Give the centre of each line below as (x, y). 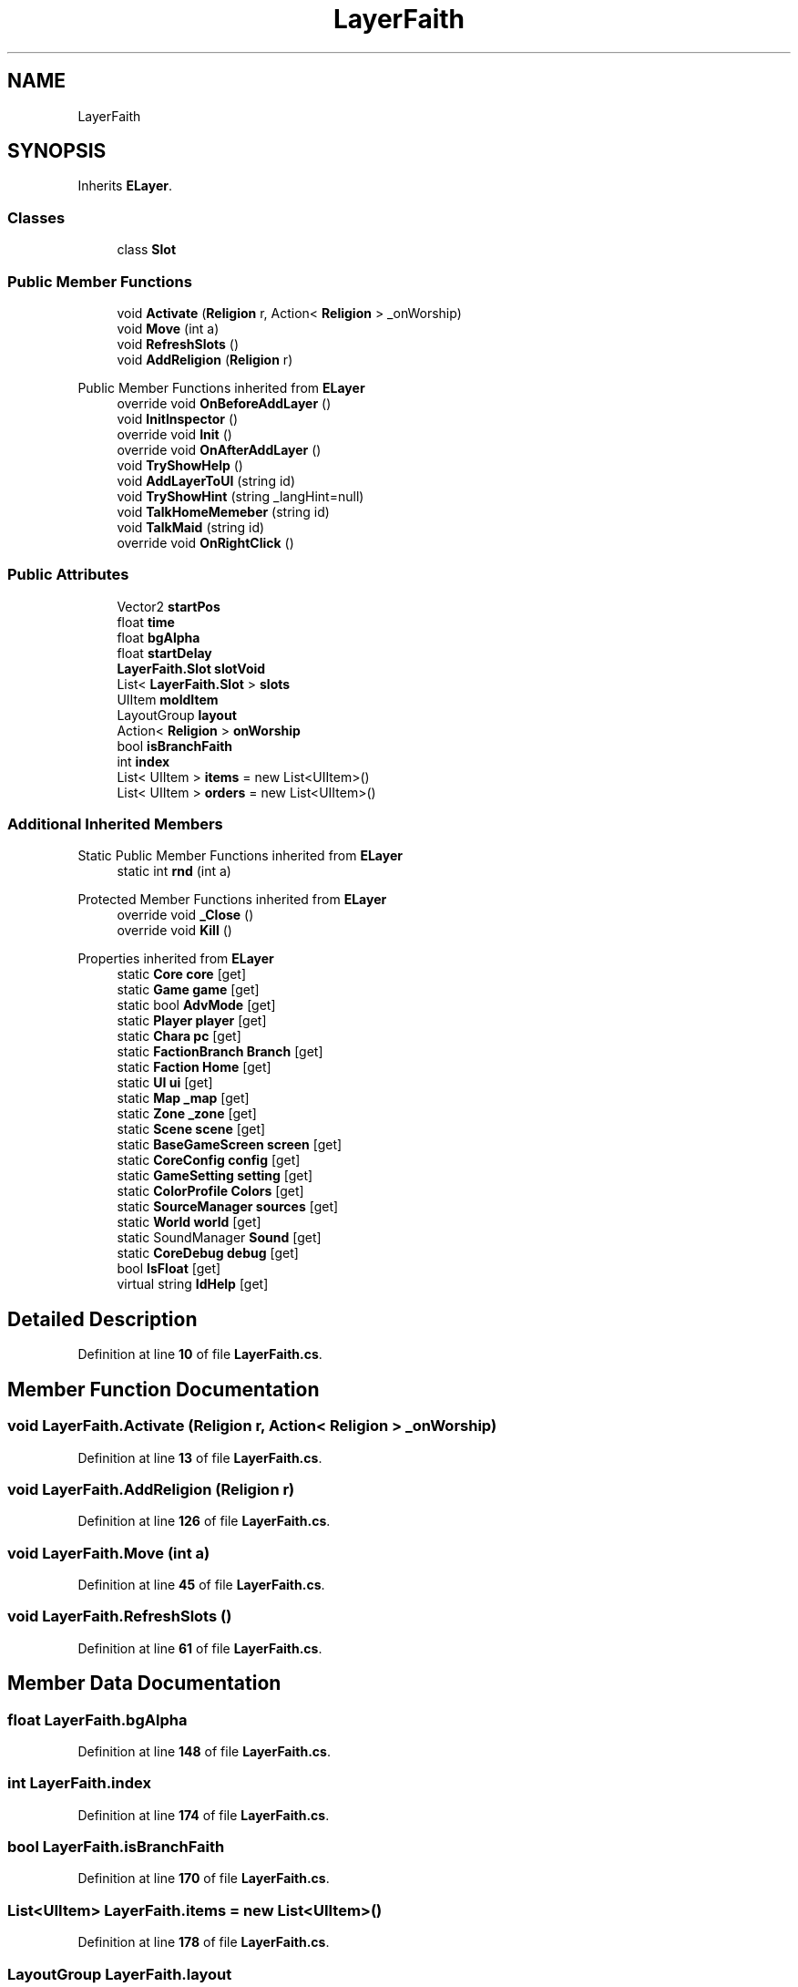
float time (146, 622)
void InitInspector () (178, 418)
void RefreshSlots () (178, 344)
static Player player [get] (192, 1021)
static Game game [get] (188, 990)
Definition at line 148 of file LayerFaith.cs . (204, 1751)
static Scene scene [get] (191, 1129)
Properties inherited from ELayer (176, 959)
